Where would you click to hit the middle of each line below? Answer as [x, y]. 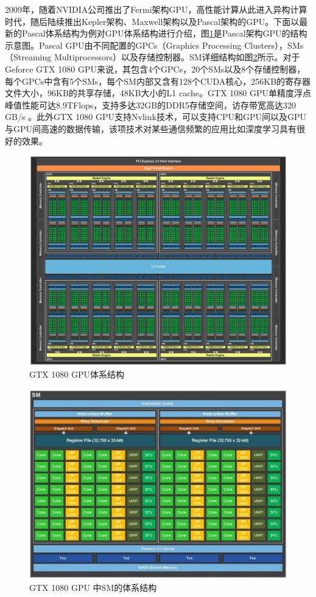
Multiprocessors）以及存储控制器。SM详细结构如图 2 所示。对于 [177, 57]
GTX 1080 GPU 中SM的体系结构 [93, 587]
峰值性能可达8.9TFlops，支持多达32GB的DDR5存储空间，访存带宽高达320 [150, 104]
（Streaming [28, 57]
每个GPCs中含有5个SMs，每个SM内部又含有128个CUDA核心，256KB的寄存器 [158, 81]
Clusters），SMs [274, 45]
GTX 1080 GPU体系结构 [77, 374]
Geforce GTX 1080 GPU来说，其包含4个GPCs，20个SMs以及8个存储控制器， [155, 69]
